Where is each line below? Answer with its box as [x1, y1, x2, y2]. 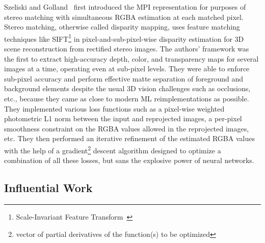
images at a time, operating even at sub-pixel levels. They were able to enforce [4, 63, 250, 74]
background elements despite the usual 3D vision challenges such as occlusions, [4, 83, 251, 94]
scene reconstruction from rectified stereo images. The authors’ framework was [4, 43, 249, 54]
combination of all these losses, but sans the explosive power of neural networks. [4, 155, 254, 166]
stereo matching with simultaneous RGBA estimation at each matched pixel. [4, 11, 244, 22]
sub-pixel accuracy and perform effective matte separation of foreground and [4, 73, 244, 84]
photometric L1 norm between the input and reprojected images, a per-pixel [4, 113, 242, 124]
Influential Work [4, 180, 93, 196]
